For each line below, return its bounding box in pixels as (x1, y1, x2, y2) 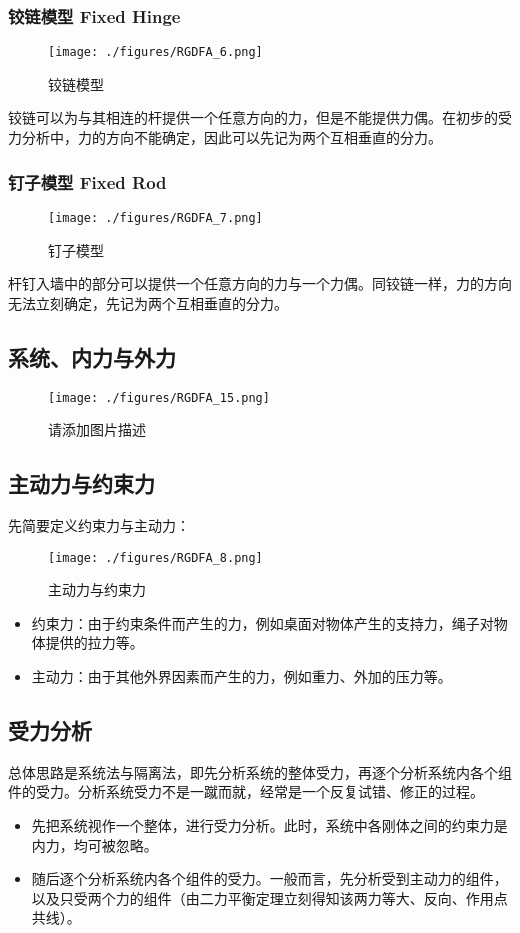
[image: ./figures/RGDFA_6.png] (48, 45, 263, 60)
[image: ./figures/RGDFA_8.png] (48, 550, 263, 565)
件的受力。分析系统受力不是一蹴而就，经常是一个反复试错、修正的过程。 (8, 781, 484, 802)
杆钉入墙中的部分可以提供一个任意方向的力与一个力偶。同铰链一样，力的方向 (8, 273, 512, 294)
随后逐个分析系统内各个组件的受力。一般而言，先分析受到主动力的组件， (31, 868, 508, 889)
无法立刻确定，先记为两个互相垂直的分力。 (8, 292, 288, 313)
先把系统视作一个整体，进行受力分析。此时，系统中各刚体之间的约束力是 (31, 814, 508, 835)
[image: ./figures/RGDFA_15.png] (48, 390, 270, 405)
